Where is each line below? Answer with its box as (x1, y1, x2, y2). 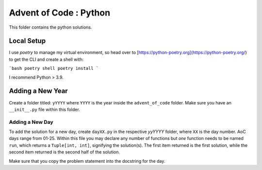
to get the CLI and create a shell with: (9, 56, 84, 62)
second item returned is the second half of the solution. (9, 149, 120, 155)
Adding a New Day (9, 119, 53, 125)
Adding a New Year (9, 87, 68, 95)
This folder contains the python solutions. (9, 24, 92, 30)
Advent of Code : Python (9, 7, 111, 18)
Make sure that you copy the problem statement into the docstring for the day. (9, 158, 165, 164)
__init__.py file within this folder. (9, 106, 80, 112)
